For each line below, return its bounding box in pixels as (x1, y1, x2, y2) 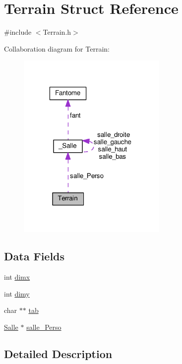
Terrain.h (43, 27, 71, 37)
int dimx (4, 272, 30, 282)
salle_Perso (26, 322, 61, 332)
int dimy (4, 288, 30, 299)
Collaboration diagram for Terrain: (4, 43, 110, 54)
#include (4, 27, 32, 37)
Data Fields (4, 248, 65, 264)
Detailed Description (4, 346, 113, 361)
